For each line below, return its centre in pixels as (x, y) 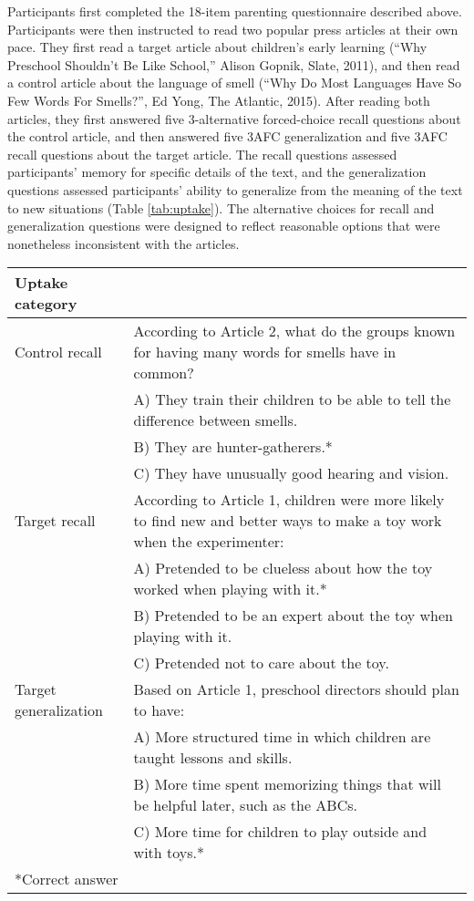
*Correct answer (67, 879)
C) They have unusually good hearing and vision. (291, 473)
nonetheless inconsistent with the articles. (124, 243)
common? (164, 373)
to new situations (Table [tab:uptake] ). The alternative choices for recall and (221, 207)
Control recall (58, 352)
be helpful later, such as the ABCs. (246, 805)
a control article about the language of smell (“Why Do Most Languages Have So (235, 83)
